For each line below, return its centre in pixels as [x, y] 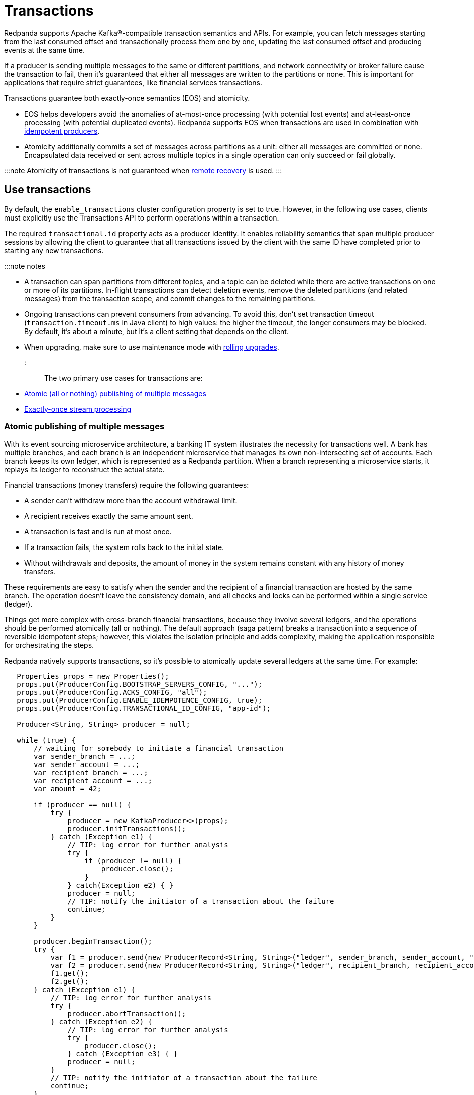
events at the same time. [45, 50]
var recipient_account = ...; [93, 781]
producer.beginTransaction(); [93, 942]
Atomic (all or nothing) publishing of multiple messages [115, 393]
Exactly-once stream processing [78, 409]
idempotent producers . [62, 131]
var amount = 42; [68, 789]
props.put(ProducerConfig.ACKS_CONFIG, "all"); [112, 692]
